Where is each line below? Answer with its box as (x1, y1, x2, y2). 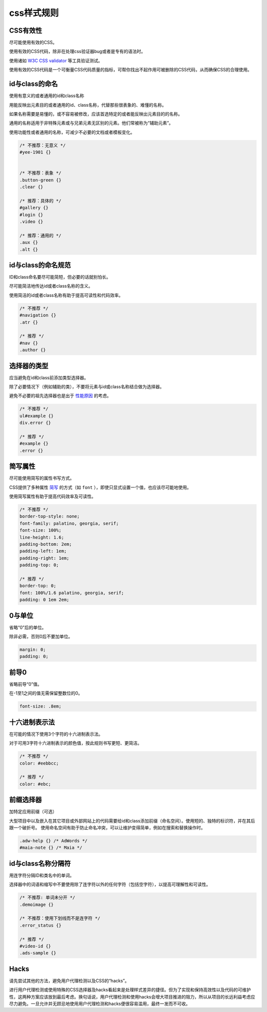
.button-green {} (19, 177, 62, 183)
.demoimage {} (19, 901, 54, 907)
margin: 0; (19, 647, 46, 652)
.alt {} (19, 246, 38, 252)
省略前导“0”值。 (9, 681, 42, 687)
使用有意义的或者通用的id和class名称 (9, 93, 84, 99)
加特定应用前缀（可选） (9, 809, 57, 815)
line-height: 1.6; (19, 535, 64, 540)
